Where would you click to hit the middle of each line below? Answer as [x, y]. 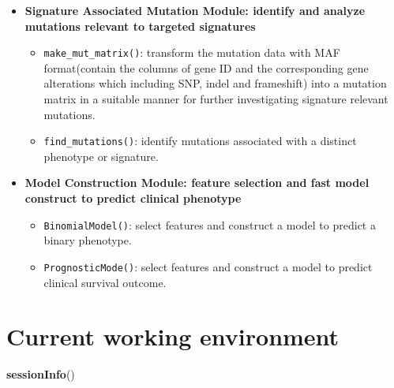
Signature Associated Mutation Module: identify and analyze [195, 10]
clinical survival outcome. [105, 282]
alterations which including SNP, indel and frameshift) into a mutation [215, 83]
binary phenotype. [88, 240]
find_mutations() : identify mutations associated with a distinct [200, 141]
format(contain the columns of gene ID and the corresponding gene [206, 67]
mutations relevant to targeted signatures [140, 26]
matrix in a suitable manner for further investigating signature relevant [216, 99]
